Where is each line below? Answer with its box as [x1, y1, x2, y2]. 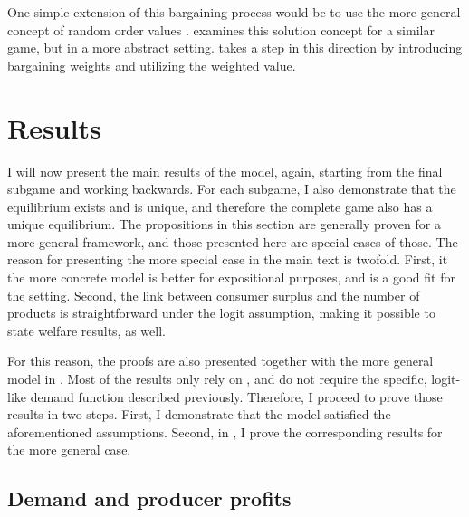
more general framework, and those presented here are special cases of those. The [7, 232, 458, 251]
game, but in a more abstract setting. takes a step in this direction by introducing [7, 38, 463, 57]
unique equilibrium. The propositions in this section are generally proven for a [7, 215, 441, 234]
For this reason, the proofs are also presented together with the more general [7, 351, 434, 370]
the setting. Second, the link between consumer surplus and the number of [7, 285, 420, 304]
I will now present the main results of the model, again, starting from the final [7, 161, 443, 180]
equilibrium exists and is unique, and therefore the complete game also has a [7, 196, 433, 215]
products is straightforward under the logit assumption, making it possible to [7, 303, 435, 322]
